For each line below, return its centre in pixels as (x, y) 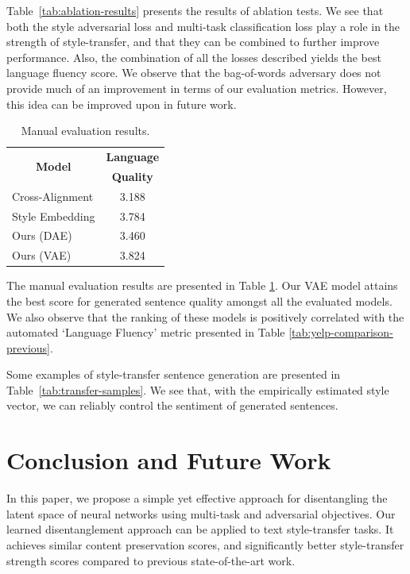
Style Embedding (54, 216)
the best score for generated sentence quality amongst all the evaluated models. (199, 300)
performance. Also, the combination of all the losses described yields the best (194, 57)
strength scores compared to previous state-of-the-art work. (151, 560)
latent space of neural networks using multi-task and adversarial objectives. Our (201, 513)
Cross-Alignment (53, 196)
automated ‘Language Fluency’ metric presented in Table (146, 332)
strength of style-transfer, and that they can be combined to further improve (193, 42)
